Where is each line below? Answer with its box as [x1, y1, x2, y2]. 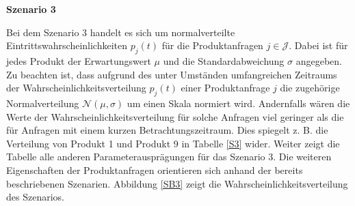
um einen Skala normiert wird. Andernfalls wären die [127, 95, 350, 110]
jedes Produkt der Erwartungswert [6, 53, 151, 68]
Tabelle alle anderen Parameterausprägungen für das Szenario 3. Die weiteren [6, 149, 332, 164]
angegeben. [295, 53, 342, 68]
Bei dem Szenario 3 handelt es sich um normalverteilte [6, 25, 235, 39]
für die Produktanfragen [161, 38, 263, 53]
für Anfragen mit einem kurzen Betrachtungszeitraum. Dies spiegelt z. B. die [6, 123, 328, 137]
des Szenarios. [6, 190, 64, 204]
